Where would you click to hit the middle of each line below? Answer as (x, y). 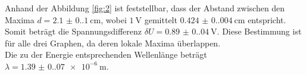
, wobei (114, 19)
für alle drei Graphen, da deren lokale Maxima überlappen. (113, 43)
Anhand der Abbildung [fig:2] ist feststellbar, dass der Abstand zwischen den (145, 8)
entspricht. (267, 19)
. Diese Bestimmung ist (259, 31)
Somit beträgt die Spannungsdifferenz (74, 31)
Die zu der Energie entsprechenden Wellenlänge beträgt (106, 54)
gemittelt (161, 19)
